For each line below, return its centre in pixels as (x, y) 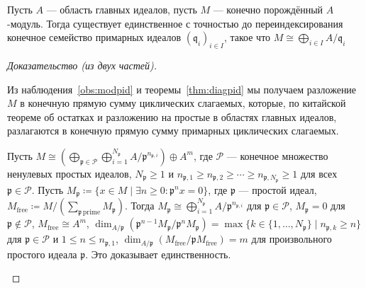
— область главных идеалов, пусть (122, 9)
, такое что (247, 37)
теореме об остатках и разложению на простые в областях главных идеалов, (172, 116)
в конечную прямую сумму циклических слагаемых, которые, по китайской (183, 103)
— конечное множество (277, 155)
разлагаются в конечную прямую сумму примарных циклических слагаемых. (173, 131)
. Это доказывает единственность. (158, 254)
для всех (319, 173)
